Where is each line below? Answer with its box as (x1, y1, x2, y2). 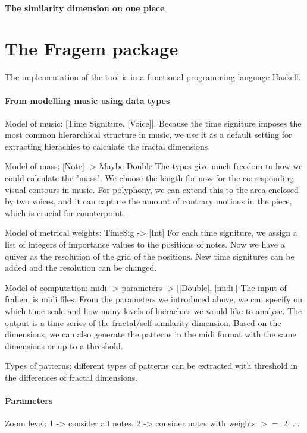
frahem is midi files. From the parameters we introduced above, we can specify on (5, 293, 302, 305)
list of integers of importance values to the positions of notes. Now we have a (5, 238, 285, 251)
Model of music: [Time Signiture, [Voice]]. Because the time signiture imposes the (5, 116, 302, 129)
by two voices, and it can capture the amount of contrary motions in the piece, (5, 195, 292, 207)
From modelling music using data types (5, 94, 170, 106)
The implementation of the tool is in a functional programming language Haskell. (5, 71, 301, 83)
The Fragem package (5, 36, 178, 61)
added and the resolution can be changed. (5, 261, 157, 274)
